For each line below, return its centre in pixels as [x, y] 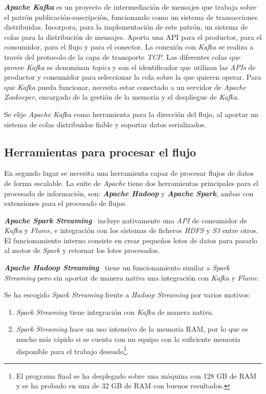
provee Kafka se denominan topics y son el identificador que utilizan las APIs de [130, 67]
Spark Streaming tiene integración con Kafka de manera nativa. [115, 311]
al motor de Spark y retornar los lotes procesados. [82, 250]
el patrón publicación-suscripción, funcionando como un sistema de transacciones [131, 17]
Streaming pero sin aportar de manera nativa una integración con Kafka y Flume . [132, 277]
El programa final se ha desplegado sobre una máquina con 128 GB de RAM [136, 375]
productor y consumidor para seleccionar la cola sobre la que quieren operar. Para [133, 77]
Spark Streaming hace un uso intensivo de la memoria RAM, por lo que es [132, 329]
